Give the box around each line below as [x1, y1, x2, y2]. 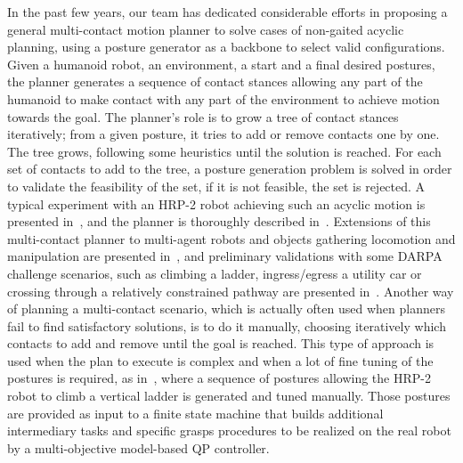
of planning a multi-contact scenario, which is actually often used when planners [7, 299, 445, 318]
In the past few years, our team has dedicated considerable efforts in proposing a [7, 3, 448, 20]
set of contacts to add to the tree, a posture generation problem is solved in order [7, 159, 452, 178]
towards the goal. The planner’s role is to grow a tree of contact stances [7, 107, 399, 126]
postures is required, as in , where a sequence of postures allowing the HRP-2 [7, 369, 431, 387]
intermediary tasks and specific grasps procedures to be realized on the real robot [7, 421, 451, 440]
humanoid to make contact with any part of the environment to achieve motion [7, 89, 440, 108]
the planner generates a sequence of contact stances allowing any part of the [7, 72, 423, 91]
